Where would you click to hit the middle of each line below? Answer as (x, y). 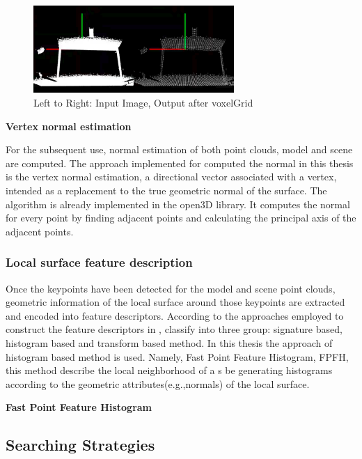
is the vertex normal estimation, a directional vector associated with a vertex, (171, 177)
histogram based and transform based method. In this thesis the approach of (169, 342)
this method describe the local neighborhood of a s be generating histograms (169, 370)
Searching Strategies (80, 445)
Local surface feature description (99, 262)
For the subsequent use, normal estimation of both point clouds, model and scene (179, 149)
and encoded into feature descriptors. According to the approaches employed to (175, 315)
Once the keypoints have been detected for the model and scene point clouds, (171, 288)
